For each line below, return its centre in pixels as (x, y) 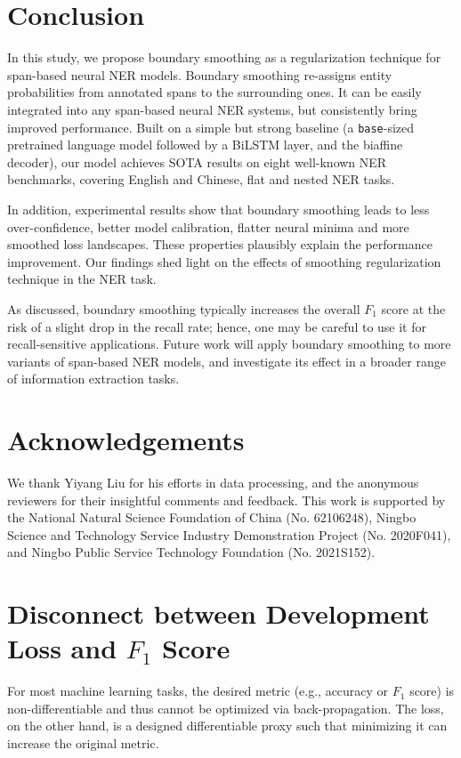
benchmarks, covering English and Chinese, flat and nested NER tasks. (201, 179)
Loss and (62, 648)
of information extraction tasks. (93, 379)
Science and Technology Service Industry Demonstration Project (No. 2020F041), (229, 534)
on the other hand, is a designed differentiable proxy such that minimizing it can (227, 726)
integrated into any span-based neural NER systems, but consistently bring (212, 109)
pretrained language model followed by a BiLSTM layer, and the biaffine (205, 145)
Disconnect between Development (218, 613)
